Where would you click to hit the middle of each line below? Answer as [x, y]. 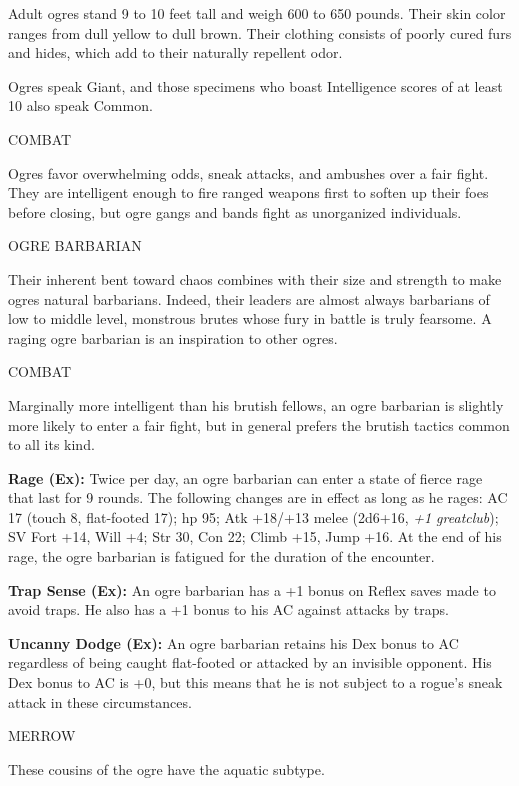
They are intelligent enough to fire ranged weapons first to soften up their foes [248, 192]
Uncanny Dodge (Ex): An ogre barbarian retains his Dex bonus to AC [233, 642]
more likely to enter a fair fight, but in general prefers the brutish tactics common [259, 424]
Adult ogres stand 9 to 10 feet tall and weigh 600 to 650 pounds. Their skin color [257, 13]
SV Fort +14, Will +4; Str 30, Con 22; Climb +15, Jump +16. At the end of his [255, 536]
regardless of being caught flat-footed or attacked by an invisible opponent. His [250, 662]
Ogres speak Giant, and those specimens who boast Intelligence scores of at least [255, 85]
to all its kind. [51, 444]
